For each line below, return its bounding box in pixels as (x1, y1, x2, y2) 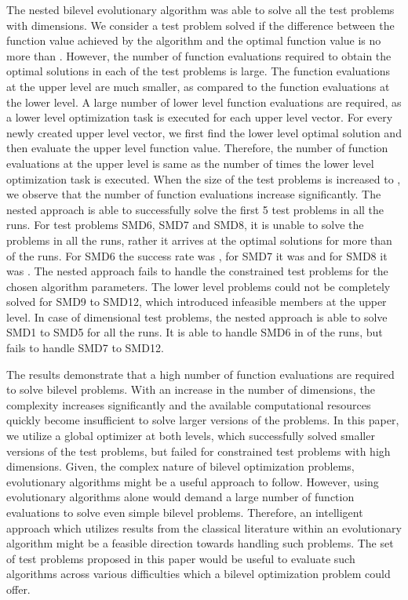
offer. (6, 580, 31, 597)
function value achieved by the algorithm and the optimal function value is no (6, 32, 381, 49)
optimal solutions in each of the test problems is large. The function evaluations (6, 63, 390, 79)
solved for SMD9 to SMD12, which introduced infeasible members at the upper (6, 293, 387, 310)
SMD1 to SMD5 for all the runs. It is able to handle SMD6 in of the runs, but (6, 324, 383, 340)
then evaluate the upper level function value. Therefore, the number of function (6, 140, 388, 156)
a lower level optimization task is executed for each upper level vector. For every (6, 109, 393, 125)
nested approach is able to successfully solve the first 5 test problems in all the (6, 201, 384, 217)
